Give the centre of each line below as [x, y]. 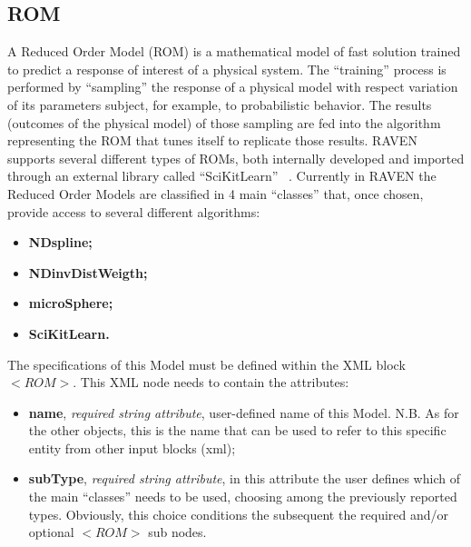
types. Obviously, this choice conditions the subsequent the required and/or [239, 514]
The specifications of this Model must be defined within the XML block [206, 364]
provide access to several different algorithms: [134, 211]
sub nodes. [177, 532]
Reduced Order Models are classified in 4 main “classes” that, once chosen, [216, 193]
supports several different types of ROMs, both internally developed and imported [236, 158]
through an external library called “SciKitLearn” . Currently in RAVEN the [222, 176]
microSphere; [71, 303]
